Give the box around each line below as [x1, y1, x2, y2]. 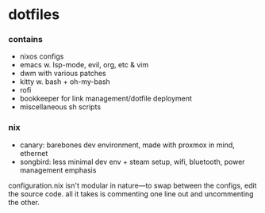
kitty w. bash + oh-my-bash [19, 77, 111, 86]
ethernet [19, 148, 48, 158]
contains [8, 34, 44, 45]
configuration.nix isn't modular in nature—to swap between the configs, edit [8, 181, 257, 190]
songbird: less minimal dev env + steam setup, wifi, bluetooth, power [19, 157, 245, 166]
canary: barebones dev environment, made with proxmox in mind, [19, 140, 236, 150]
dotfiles [8, 6, 60, 24]
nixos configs [19, 51, 64, 61]
